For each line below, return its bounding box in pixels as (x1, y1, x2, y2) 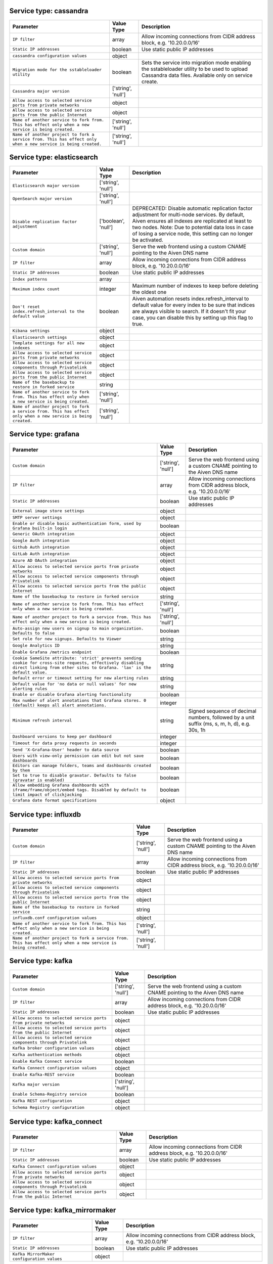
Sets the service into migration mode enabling (142, 59, 251, 66)
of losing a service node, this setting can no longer (132, 230, 253, 237)
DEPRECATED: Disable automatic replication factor (132, 205, 253, 212)
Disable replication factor (12, 219, 77, 224)
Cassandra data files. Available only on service (142, 71, 253, 78)
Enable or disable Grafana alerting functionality (12, 692, 131, 697)
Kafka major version (12, 1082, 60, 1087)
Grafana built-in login (12, 525, 67, 531)
